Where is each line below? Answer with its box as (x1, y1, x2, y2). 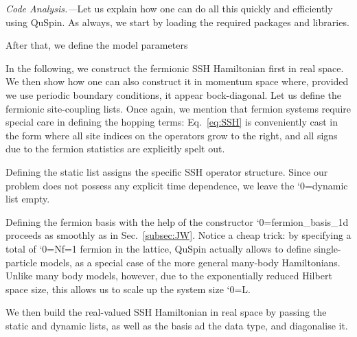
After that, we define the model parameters (5, 38, 188, 52)
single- (314, 241, 341, 255)
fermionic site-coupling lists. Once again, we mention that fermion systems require (5, 101, 352, 115)
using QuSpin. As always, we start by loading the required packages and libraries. (5, 14, 349, 29)
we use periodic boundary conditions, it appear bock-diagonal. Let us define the (5, 87, 342, 102)
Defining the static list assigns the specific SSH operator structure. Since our (5, 164, 328, 178)
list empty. (5, 191, 50, 206)
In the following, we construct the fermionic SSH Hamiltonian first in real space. (5, 60, 344, 75)
